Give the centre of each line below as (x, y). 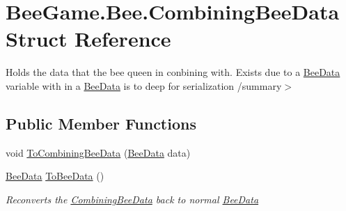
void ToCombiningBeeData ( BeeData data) (98, 152)
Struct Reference (88, 39)
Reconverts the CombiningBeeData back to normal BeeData (132, 199)
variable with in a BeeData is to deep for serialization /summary (144, 85)
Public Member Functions (101, 123)
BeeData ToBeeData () (55, 176)
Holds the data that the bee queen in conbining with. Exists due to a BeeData (173, 72)
